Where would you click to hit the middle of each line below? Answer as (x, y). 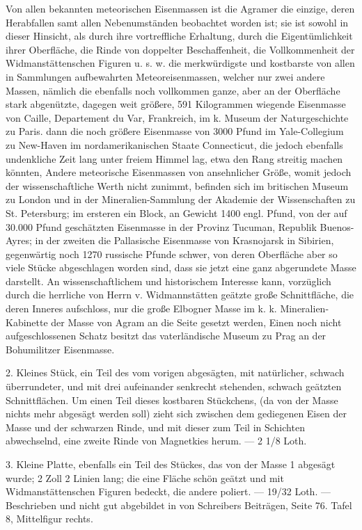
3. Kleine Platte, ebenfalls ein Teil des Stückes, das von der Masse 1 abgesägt (171, 464)
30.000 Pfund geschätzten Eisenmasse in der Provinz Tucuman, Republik (161, 226)
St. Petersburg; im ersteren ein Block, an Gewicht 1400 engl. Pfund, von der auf (176, 212)
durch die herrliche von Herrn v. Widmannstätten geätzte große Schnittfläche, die (180, 295)
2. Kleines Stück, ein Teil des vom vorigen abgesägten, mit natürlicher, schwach (175, 372)
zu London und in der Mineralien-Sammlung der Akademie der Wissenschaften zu (181, 199)
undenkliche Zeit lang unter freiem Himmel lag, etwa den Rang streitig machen (174, 158)
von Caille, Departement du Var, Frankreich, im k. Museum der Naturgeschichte (177, 117)
